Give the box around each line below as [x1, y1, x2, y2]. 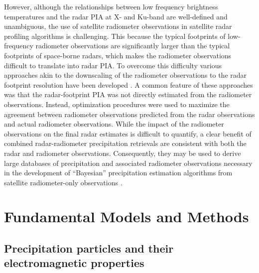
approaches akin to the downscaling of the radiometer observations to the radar [4, 70, 247, 80]
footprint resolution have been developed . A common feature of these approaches [4, 79, 253, 90]
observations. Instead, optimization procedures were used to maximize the [4, 99, 230, 109]
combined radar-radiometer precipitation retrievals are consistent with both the [4, 138, 247, 148]
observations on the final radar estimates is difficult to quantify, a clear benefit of [4, 128, 252, 138]
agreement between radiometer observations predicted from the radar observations [4, 109, 255, 119]
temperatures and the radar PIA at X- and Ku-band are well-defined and [4, 11, 228, 21]
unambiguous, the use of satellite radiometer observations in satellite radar [4, 21, 232, 31]
